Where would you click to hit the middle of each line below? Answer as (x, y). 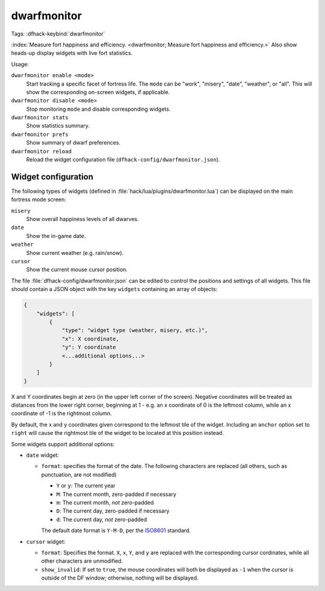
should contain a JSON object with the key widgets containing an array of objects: (114, 289)
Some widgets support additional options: (63, 444)
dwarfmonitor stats (40, 118)
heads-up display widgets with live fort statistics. (72, 53)
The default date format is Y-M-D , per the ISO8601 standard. (116, 531)
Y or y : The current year (86, 486)
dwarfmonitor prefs (40, 134)
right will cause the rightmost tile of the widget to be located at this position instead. (117, 433)
